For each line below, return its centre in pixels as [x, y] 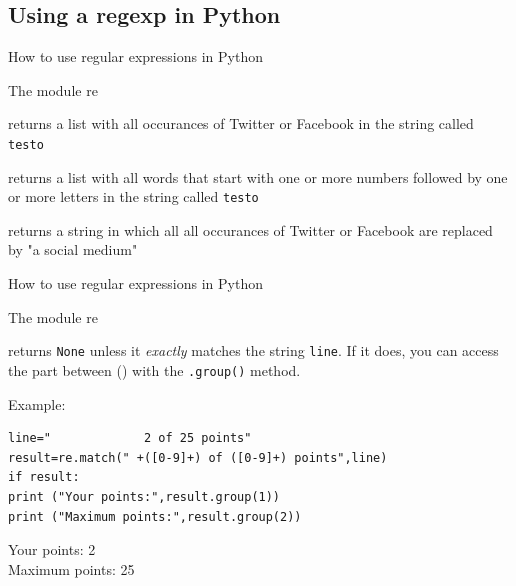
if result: [44, 477]
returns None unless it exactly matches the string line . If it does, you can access [253, 350]
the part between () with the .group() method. [154, 369]
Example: [37, 403]
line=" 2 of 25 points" [130, 438]
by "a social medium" [73, 249]
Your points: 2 [52, 549]
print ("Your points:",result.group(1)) [144, 496]
